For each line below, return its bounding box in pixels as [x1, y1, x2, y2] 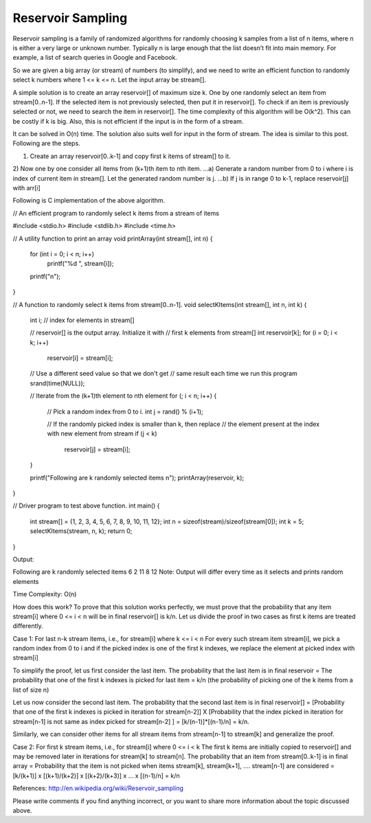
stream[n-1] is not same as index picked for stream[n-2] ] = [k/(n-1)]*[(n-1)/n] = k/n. [12, 717, 250, 725]
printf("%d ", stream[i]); [47, 260, 114, 268]
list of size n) [12, 686, 49, 694]
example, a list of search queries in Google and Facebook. [12, 54, 178, 62]
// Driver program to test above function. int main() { [12, 501, 160, 510]
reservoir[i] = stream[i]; [47, 354, 113, 362]
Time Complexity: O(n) [12, 590, 77, 598]
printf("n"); [30, 272, 61, 280]
